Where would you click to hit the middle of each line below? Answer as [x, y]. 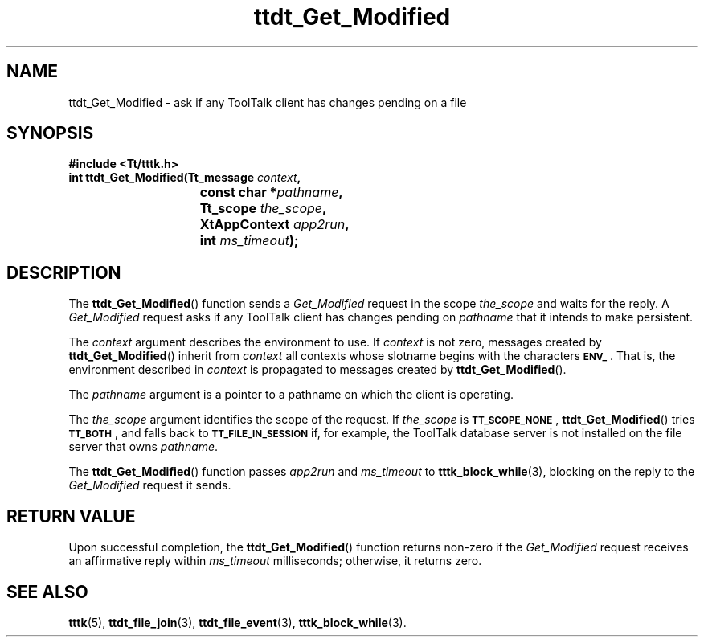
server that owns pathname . [143, 447]
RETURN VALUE [71, 516]
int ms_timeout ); [249, 241]
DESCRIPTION [64, 272]
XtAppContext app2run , [274, 225]
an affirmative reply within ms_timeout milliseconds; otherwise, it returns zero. [275, 561]
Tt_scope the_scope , [263, 209]
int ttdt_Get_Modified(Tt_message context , [185, 178]
